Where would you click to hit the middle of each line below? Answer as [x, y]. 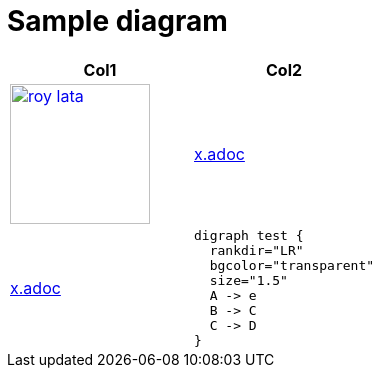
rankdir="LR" [256, 250]
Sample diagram [117, 21]
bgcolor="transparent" [292, 265]
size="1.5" [248, 280]
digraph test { [249, 235]
